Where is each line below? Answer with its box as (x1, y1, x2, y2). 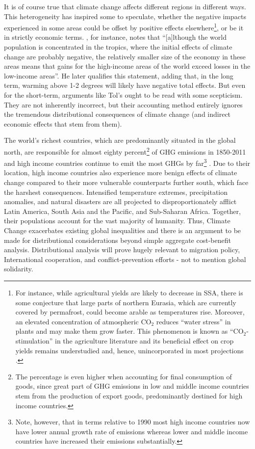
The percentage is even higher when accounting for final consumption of (15, 371, 232, 381)
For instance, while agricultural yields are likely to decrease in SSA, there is (15, 288, 243, 297)
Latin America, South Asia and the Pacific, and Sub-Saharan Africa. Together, (4, 206, 241, 216)
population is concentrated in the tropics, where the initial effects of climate (4, 42, 232, 52)
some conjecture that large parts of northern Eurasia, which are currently (15, 297, 236, 307)
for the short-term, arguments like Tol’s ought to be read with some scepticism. (4, 90, 243, 100)
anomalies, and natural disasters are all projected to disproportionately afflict (4, 196, 237, 207)
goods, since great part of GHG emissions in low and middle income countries (15, 381, 249, 391)
